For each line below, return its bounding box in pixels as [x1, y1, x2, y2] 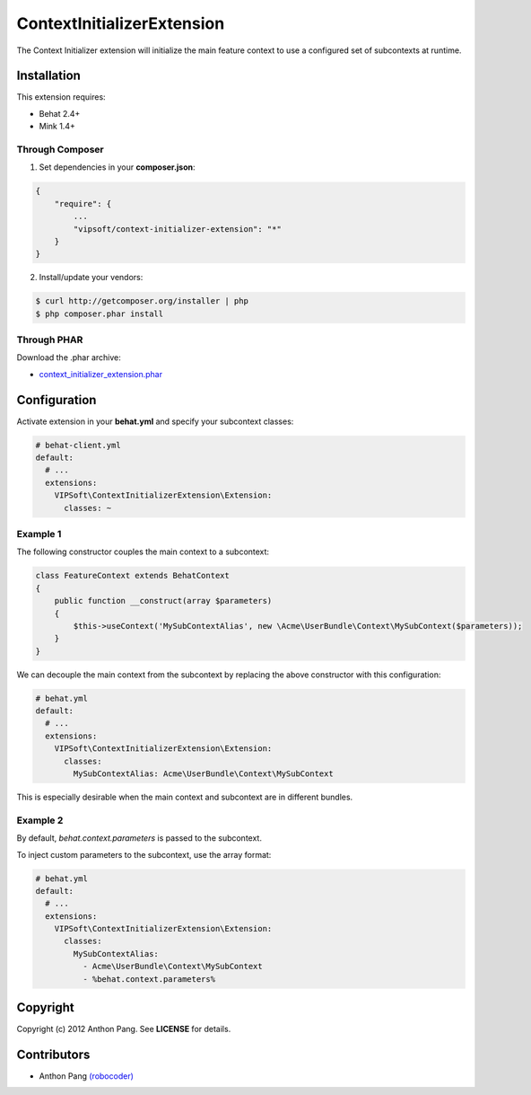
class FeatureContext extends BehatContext [35, 570, 231, 581]
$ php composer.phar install [35, 308, 164, 319]
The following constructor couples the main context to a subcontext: [16, 546, 269, 557]
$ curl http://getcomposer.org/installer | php [35, 296, 248, 306]
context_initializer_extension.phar [39, 368, 163, 379]
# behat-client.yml [35, 440, 121, 450]
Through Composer [16, 144, 104, 155]
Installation [16, 68, 81, 84]
